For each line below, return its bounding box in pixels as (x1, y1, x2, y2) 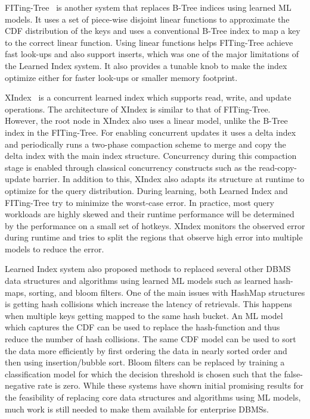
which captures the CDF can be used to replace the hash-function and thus (5, 321, 280, 333)
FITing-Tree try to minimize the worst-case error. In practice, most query (5, 196, 274, 208)
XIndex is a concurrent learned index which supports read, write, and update (5, 91, 292, 104)
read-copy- (259, 161, 297, 173)
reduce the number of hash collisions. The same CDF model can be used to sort (5, 333, 296, 345)
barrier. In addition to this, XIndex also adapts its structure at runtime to (33, 173, 305, 185)
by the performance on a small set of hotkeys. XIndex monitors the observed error (5, 219, 305, 232)
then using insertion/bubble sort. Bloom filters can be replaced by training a (5, 356, 285, 368)
